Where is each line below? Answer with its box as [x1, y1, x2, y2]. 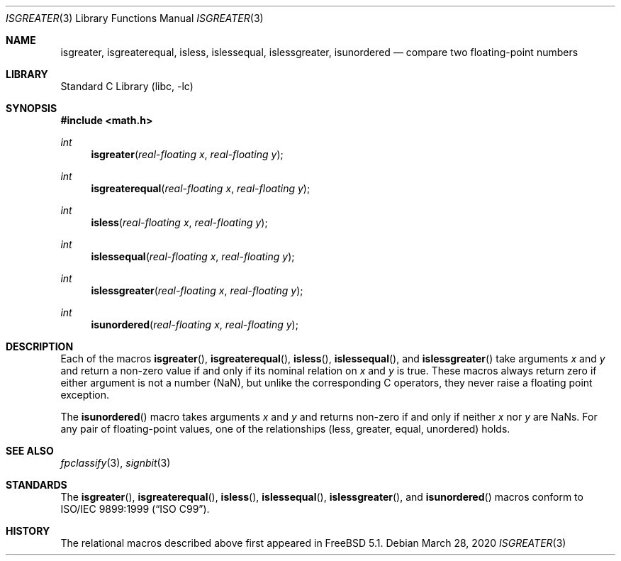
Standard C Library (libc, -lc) [60, 80, 194, 92]
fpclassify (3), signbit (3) [60, 457, 171, 469]
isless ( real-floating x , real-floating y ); [91, 216, 268, 228]
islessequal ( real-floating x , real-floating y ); [91, 250, 295, 262]
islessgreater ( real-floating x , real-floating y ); [91, 284, 303, 296]
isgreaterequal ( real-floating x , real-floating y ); [91, 182, 310, 194]
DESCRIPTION [6, 340, 74, 352]
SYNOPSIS [6, 102, 57, 114]
